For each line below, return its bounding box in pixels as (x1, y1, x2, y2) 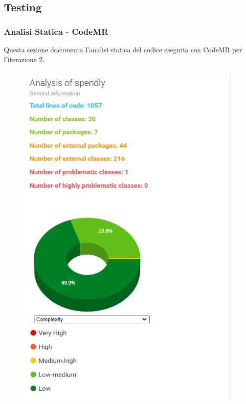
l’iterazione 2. (4, 54, 45, 64)
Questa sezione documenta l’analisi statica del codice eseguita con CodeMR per (4, 45, 242, 54)
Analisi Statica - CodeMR (4, 25, 109, 37)
